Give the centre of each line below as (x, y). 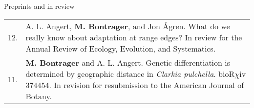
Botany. (39, 96)
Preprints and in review (39, 6)
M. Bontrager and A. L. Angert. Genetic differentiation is (128, 62)
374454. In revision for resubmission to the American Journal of (135, 85)
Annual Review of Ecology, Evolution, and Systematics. (121, 48)
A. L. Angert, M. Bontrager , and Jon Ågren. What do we (128, 26)
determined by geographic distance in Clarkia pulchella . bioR (130, 73)
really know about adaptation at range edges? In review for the (134, 37)
